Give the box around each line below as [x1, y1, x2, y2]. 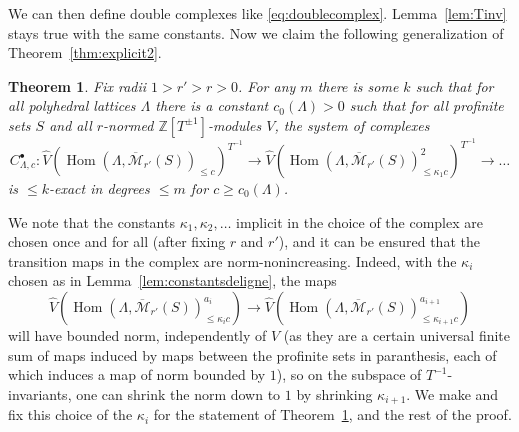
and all [49, 114, 92, 135]
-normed [103, 114, 154, 135]
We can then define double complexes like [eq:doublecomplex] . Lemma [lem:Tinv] [8, 3, 507, 23]
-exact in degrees [49, 178, 150, 199]
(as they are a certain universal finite [283, 325, 511, 345]
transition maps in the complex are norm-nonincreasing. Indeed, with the [8, 250, 457, 271]
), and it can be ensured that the [278, 231, 480, 252]
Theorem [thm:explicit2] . [8, 42, 162, 63]
